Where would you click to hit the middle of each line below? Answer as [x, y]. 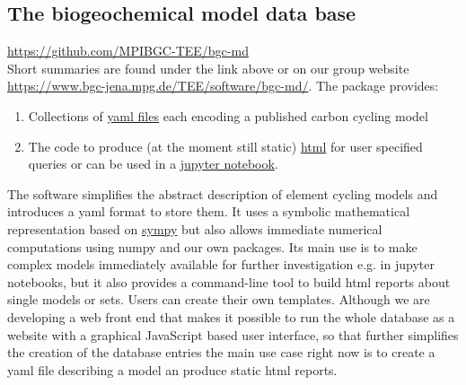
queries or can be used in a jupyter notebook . [153, 164]
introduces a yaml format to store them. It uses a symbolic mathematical [209, 211]
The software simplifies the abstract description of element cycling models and [223, 193]
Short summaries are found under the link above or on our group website [208, 68]
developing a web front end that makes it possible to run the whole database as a [231, 316]
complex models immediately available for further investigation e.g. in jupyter [221, 264]
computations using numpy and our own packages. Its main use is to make [212, 246]
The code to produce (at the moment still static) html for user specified [225, 146]
